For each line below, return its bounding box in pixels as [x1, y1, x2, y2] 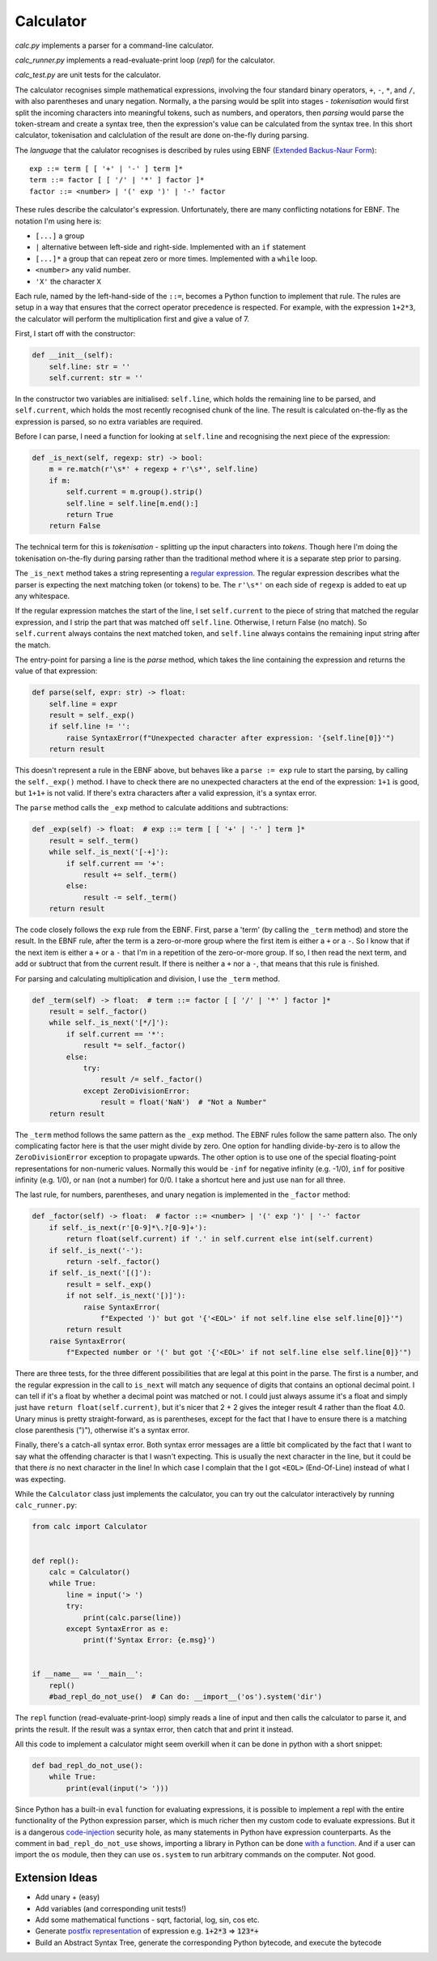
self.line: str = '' [49, 361, 131, 371]
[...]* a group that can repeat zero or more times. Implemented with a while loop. [35, 254, 318, 263]
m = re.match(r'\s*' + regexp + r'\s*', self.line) [49, 464, 259, 474]
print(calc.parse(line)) [83, 1613, 182, 1622]
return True [66, 511, 113, 519]
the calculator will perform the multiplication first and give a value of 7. [15, 314, 250, 323]
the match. [15, 640, 51, 650]
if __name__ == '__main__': [32, 1669, 143, 1679]
